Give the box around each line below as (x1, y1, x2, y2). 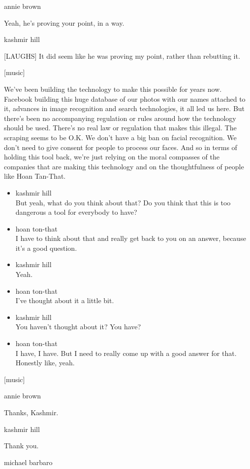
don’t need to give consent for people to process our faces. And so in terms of (4, 142, 237, 152)
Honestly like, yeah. (15, 357, 75, 368)
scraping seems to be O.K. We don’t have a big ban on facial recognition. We (4, 132, 237, 142)
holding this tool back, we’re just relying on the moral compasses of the (4, 152, 219, 162)
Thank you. (4, 440, 39, 451)
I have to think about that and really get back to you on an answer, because (15, 233, 246, 243)
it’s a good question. (15, 242, 77, 253)
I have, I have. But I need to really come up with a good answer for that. (15, 348, 237, 358)
